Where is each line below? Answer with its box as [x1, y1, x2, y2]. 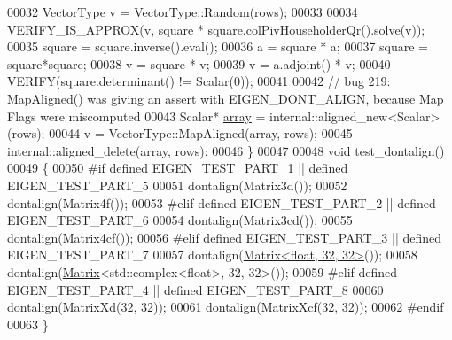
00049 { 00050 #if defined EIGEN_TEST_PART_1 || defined [7, 158, 348, 177]
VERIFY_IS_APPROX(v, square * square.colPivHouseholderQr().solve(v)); [7, 19, 425, 38]
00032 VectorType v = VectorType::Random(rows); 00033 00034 [7, 3, 358, 20]
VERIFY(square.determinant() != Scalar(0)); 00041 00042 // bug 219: [7, 72, 391, 90]
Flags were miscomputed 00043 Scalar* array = [7, 106, 266, 125]
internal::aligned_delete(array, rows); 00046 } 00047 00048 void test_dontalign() [7, 141, 445, 159]
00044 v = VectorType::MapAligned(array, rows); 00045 [49, 124, 353, 143]
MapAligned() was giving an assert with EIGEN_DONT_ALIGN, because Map [7, 89, 444, 107]
